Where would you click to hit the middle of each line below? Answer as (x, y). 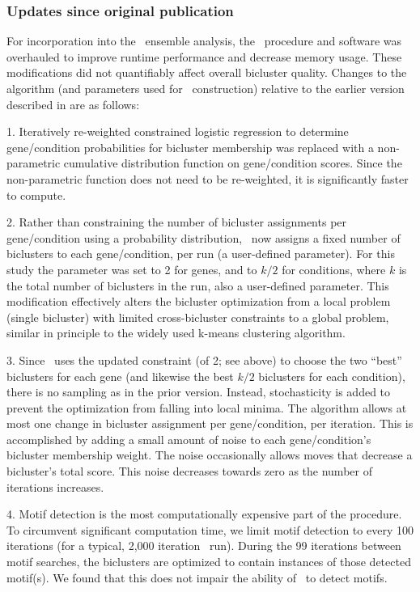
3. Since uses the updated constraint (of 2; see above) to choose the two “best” (204, 359)
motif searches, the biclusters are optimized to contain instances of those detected (209, 562)
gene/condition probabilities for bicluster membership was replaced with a (190, 147)
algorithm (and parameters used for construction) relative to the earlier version (206, 88)
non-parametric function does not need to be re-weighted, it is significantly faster (208, 178)
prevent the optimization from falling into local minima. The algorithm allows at (207, 407)
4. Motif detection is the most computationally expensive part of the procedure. (204, 514)
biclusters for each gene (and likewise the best (120, 376)
